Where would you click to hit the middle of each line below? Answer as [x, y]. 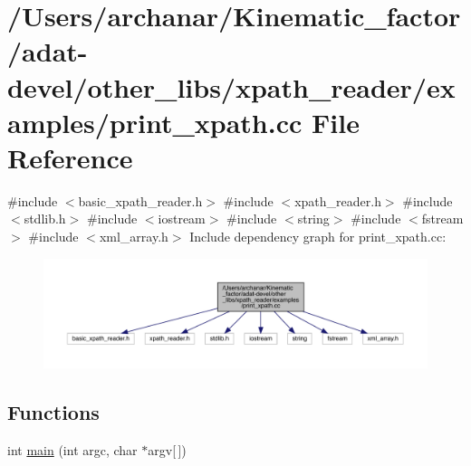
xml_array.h [134, 237]
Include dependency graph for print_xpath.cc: [318, 237]
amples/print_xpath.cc [155, 122]
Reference [70, 157]
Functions [53, 412]
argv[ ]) [167, 450]
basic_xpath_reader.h [140, 200]
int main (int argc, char [72, 450]
